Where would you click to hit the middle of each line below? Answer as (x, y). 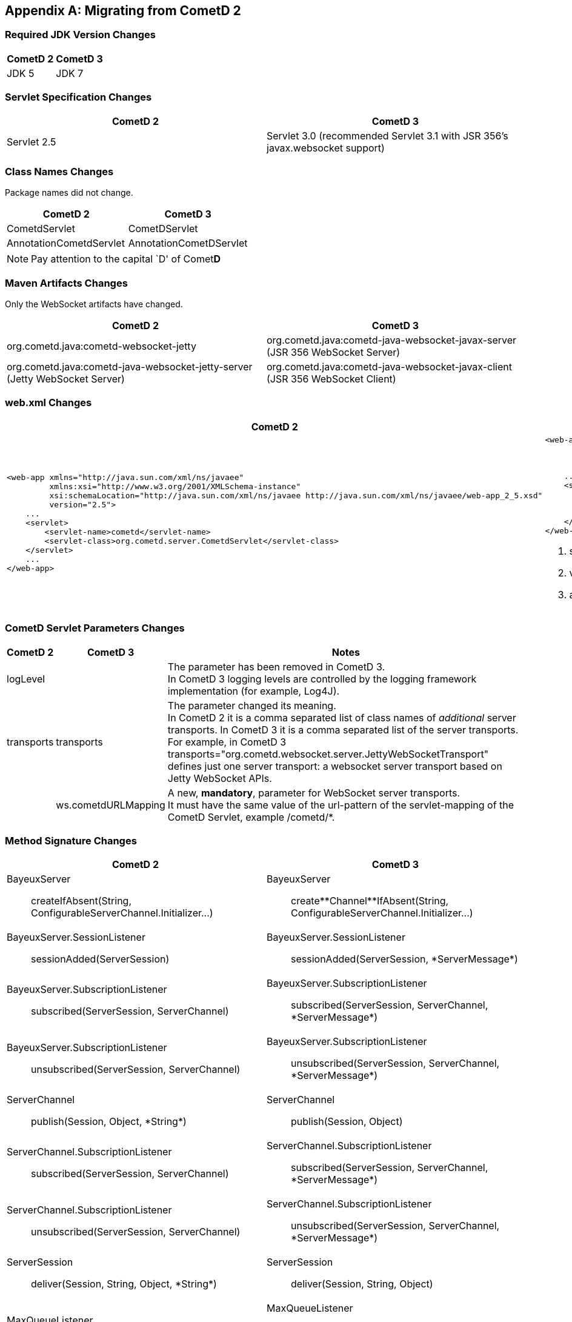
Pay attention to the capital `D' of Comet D (126, 259)
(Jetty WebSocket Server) (66, 379)
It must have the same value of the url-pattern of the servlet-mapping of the (341, 805)
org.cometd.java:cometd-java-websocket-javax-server (392, 340)
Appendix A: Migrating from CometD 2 (123, 11)
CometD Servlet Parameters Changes (95, 628)
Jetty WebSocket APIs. (220, 778)
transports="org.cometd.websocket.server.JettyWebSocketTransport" (328, 754)
